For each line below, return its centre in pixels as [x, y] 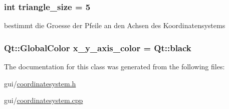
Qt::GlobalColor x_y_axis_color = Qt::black [98, 47]
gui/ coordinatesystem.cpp [44, 100]
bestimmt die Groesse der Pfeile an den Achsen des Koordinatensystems [115, 25]
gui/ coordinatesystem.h [40, 83]
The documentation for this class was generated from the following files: [114, 67]
